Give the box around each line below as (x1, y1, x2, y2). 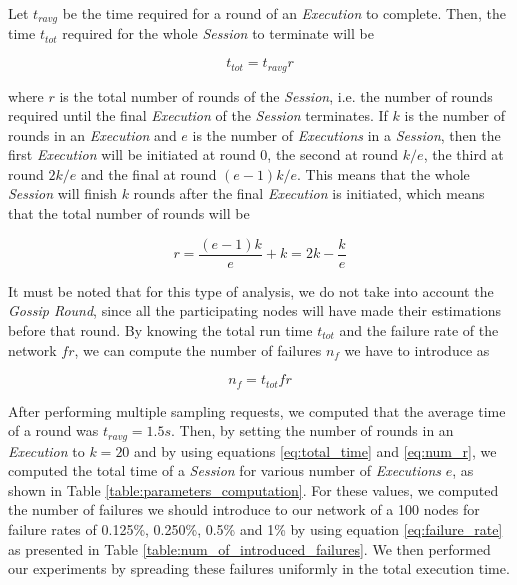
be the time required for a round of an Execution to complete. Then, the (62, 3, 506, 23)
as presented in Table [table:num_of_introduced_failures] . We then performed (8, 538, 491, 559)
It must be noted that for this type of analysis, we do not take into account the (8, 280, 494, 301)
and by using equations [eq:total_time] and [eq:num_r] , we (134, 440, 497, 461)
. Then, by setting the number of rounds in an (171, 420, 454, 441)
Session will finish (8, 183, 117, 204)
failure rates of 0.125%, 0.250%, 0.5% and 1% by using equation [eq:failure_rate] (8, 518, 503, 539)
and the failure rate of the (339, 319, 499, 340)
